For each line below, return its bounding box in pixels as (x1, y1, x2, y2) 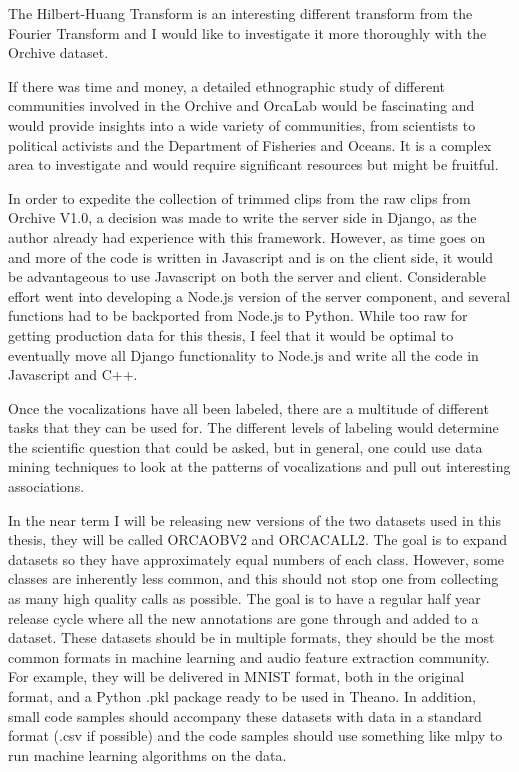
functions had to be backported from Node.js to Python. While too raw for (8, 305, 468, 326)
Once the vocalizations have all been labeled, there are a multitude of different (8, 397, 489, 418)
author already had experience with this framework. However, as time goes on (8, 226, 486, 247)
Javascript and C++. (8, 364, 138, 385)
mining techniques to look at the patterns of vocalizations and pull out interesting (8, 456, 511, 477)
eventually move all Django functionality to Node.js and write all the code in (8, 344, 479, 365)
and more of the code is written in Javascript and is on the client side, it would (8, 246, 494, 267)
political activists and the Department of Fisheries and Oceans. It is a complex (8, 134, 492, 155)
